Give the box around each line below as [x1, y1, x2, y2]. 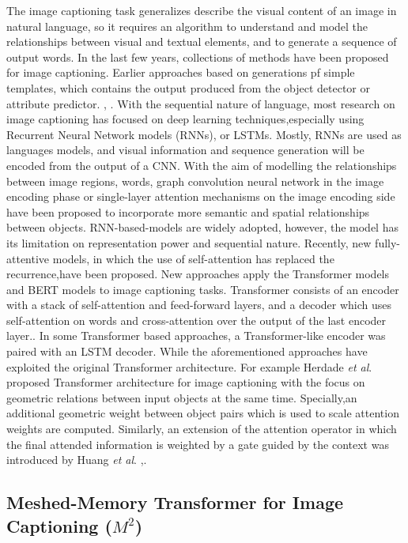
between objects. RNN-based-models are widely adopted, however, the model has [6, 219, 399, 236]
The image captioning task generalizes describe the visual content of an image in [6, 2, 397, 18]
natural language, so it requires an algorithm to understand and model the [6, 17, 368, 34]
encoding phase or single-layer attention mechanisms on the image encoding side [6, 188, 395, 205]
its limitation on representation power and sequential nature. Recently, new [6, 234, 372, 251]
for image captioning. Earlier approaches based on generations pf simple [6, 64, 355, 81]
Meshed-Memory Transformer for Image [6, 490, 344, 515]
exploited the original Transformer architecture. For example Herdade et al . [6, 358, 372, 375]
